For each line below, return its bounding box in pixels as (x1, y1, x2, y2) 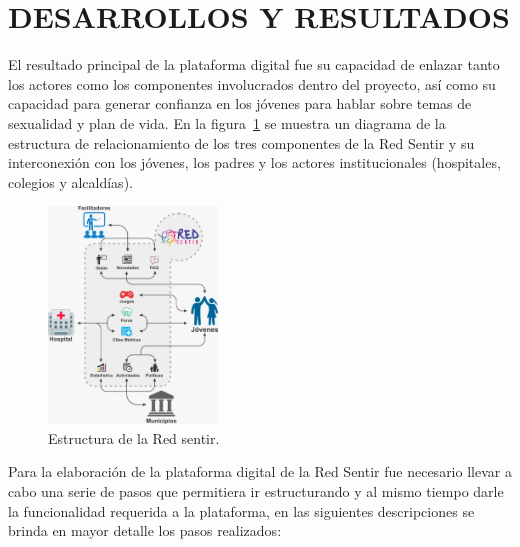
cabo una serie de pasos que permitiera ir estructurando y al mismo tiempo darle (8, 480, 504, 501)
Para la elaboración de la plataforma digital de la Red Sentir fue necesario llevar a (8, 461, 512, 482)
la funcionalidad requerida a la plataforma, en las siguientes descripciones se (8, 500, 475, 521)
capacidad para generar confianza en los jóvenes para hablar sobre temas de (8, 93, 472, 114)
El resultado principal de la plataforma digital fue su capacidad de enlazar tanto (8, 54, 500, 75)
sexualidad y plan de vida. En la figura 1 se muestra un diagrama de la (8, 112, 446, 133)
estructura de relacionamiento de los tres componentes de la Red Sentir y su (8, 132, 475, 153)
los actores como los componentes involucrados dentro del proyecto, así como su (8, 73, 496, 94)
